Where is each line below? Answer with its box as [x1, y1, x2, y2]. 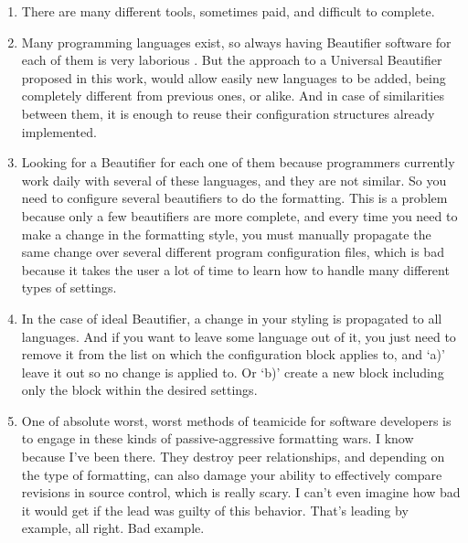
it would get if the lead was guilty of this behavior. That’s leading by [21, 500, 409, 519]
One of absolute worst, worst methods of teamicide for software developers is [21, 410, 452, 430]
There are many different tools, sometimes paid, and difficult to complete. [21, 2, 435, 20]
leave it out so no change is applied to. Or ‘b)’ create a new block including [21, 362, 444, 381]
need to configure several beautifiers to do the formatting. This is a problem [21, 188, 448, 208]
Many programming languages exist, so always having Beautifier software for [21, 32, 452, 51]
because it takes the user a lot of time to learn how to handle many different [21, 260, 450, 279]
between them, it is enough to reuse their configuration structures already [21, 103, 435, 122]
